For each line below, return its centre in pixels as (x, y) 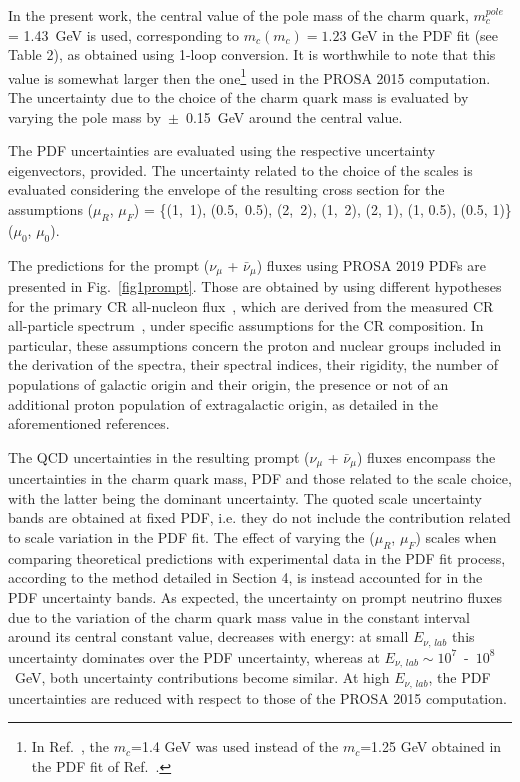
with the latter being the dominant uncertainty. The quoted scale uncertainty (245, 497)
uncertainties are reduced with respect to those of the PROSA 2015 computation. (257, 697)
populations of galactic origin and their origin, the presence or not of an (228, 384)
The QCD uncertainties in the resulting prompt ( (159, 456)
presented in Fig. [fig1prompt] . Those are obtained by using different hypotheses (255, 286)
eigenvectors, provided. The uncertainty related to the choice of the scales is (240, 169)
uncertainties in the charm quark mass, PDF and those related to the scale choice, (260, 478)
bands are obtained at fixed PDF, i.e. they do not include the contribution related (259, 517)
